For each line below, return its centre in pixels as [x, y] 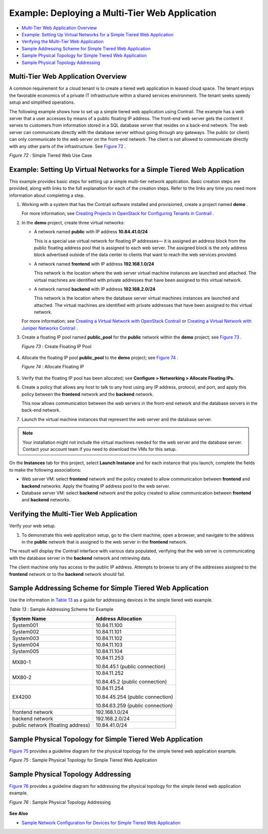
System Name [29, 619]
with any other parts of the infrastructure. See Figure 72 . [67, 146]
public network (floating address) [51, 725]
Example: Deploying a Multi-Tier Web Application [113, 13]
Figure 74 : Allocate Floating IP [53, 367]
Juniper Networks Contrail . [50, 328]
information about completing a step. [47, 195]
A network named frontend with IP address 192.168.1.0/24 [94, 264]
